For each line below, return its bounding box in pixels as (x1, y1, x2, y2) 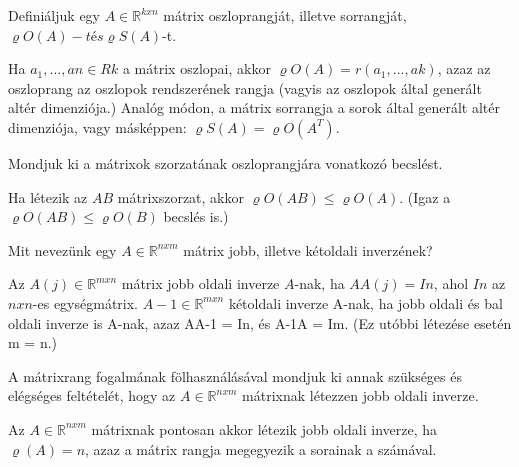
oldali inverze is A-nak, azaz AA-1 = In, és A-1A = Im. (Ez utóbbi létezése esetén (8, 312, 512, 333)
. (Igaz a (399, 186, 451, 207)
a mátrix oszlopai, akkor (122, 58, 271, 79)
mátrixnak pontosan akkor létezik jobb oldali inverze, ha (91, 418, 438, 439)
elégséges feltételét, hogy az (8, 385, 176, 406)
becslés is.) (163, 206, 229, 227)
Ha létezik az (8, 186, 88, 207)
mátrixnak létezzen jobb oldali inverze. (242, 385, 479, 406)
